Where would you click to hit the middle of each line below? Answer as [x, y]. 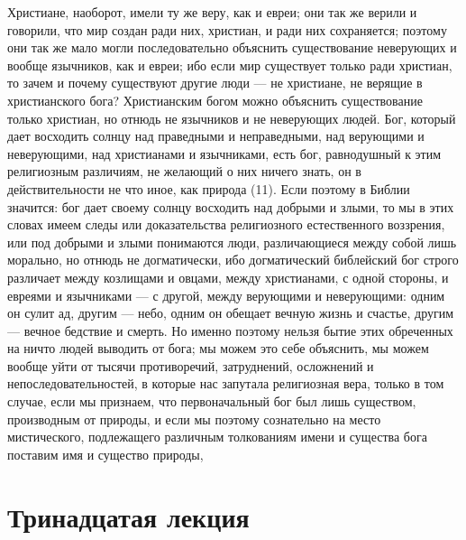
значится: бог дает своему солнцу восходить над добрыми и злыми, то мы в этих [231, 206]
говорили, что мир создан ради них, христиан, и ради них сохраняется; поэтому [227, 29]
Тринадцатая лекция [128, 516]
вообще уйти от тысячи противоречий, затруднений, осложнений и [191, 365]
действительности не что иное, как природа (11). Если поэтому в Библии [209, 188]
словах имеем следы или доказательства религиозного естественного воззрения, [226, 224]
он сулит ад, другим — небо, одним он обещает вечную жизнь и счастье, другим [231, 313]
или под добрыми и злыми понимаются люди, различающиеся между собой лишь [232, 242]
